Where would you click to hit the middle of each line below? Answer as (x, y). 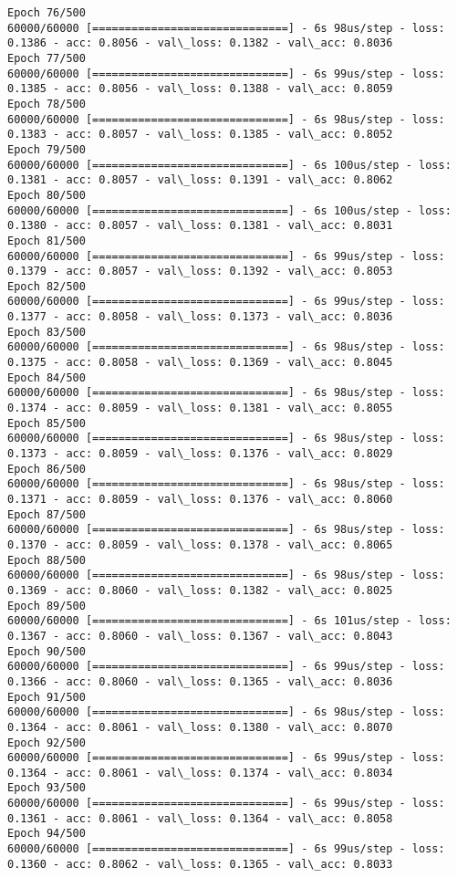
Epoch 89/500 (47, 606)
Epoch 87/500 (47, 514)
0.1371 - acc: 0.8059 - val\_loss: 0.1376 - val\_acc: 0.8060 (200, 499)
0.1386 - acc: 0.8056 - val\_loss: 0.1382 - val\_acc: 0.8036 (200, 43)
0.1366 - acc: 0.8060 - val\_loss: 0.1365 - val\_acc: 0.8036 (200, 681)
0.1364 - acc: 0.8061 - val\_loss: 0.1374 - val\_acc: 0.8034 (200, 773)
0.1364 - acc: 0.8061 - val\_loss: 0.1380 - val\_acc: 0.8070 (200, 727)
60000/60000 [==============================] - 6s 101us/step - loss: (229, 621)
